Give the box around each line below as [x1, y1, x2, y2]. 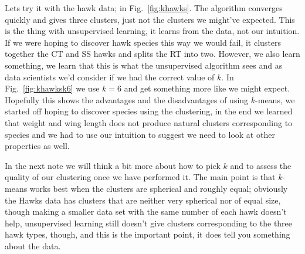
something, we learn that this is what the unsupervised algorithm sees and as [5, 59, 283, 71]
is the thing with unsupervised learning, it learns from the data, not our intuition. [5, 25, 300, 37]
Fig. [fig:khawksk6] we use [5, 82, 100, 94]
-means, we [255, 93, 295, 106]
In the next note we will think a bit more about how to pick [5, 159, 221, 171]
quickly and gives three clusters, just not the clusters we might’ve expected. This [5, 13, 295, 25]
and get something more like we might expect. [124, 82, 290, 94]
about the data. [5, 239, 61, 252]
